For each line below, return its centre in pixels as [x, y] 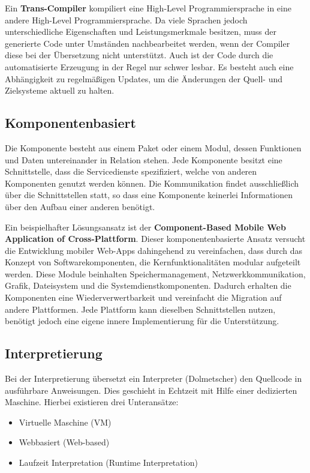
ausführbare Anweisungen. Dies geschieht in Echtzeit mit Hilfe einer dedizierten [151, 390]
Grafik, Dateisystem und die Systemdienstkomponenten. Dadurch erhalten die [148, 285]
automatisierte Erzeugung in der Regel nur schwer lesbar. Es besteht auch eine [149, 66]
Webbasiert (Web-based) [64, 442]
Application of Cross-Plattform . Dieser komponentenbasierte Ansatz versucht [155, 239]
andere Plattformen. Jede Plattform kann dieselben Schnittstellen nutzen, [140, 309]
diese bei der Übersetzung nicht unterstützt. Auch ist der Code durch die [139, 55]
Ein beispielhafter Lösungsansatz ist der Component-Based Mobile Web [145, 227]
